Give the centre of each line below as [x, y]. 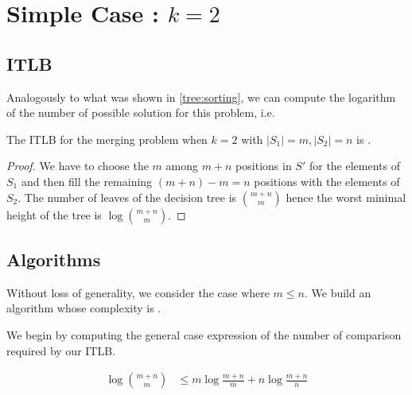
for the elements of [355, 166]
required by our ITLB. [61, 350]
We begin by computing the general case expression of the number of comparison [204, 334]
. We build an [338, 292]
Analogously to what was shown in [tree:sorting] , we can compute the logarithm [201, 97]
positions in [264, 166]
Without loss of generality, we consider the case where [138, 292]
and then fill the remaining [87, 181]
